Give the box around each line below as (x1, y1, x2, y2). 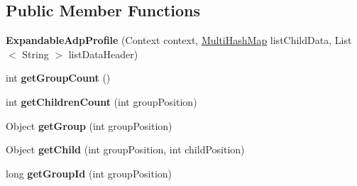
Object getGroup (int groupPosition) (6, 118, 172, 133)
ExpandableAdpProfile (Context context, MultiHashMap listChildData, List (6, 33, 352, 48)
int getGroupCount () (6, 70, 111, 85)
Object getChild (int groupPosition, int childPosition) (6, 142, 245, 157)
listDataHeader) (68, 46, 138, 61)
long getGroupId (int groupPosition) (6, 165, 172, 180)
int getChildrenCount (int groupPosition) (6, 94, 197, 109)
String (22, 46, 49, 61)
